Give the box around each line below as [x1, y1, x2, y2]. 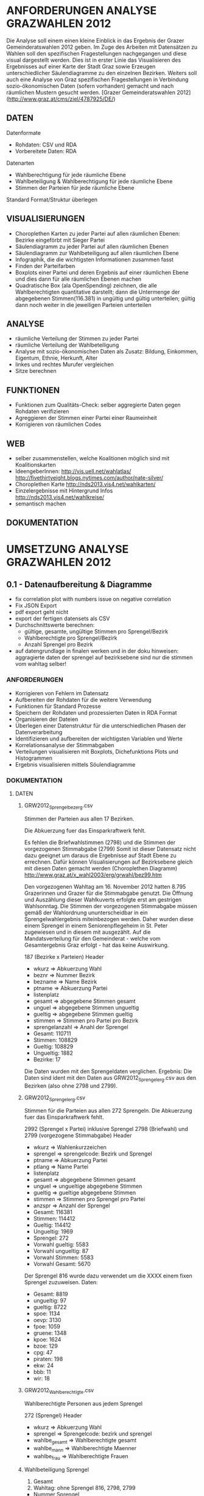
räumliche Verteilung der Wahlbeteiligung [15, 341, 119, 349]
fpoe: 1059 [33, 1323, 61, 1331]
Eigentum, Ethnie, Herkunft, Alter [15, 355, 98, 362]
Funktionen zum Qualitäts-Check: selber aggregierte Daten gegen [15, 401, 181, 409]
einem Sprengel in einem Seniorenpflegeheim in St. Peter [24, 922, 168, 929]
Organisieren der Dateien [15, 715, 79, 723]
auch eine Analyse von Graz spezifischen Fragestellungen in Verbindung [6, 76, 189, 83]
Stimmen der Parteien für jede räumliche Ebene [15, 184, 135, 191]
